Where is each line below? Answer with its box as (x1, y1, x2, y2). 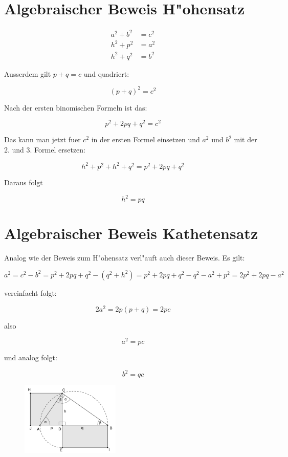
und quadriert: (83, 68, 129, 79)
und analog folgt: (4, 352, 57, 363)
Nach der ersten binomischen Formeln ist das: (4, 102, 147, 113)
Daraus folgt (4, 177, 43, 188)
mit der (234, 134, 257, 145)
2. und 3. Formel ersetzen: (4, 144, 86, 155)
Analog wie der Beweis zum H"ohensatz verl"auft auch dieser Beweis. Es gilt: (4, 252, 245, 263)
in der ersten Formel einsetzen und (91, 134, 200, 145)
